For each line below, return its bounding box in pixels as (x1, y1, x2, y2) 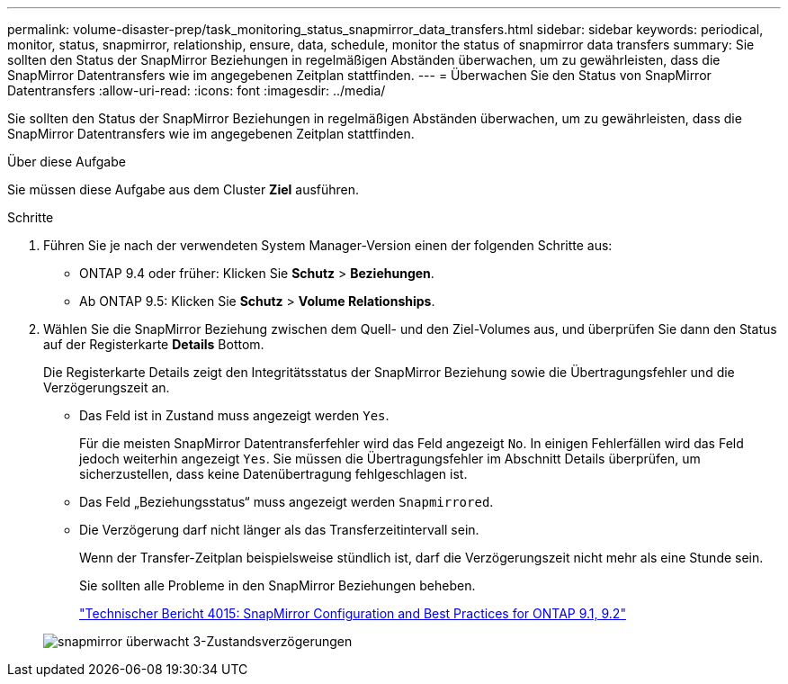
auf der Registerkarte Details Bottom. (43, 337, 264, 352)
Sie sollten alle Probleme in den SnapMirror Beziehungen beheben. (79, 578, 476, 593)
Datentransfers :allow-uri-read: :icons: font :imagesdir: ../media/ (7, 83, 386, 98)
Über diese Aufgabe (7, 154, 126, 169)
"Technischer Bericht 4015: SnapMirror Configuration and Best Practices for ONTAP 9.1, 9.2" (79, 606, 626, 621)
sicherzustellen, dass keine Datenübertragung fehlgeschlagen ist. (79, 466, 468, 481)
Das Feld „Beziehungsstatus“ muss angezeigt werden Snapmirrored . (79, 494, 494, 509)
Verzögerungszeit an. (43, 380, 170, 395)
